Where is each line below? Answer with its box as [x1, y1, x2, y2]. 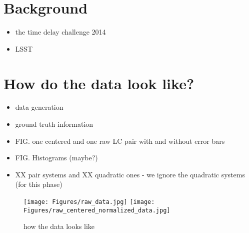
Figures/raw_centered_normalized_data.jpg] [23, 206, 170, 214]
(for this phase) [15, 179, 62, 189]
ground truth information [15, 119, 93, 129]
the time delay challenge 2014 [15, 27, 106, 37]
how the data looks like [23, 221, 95, 231]
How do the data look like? [3, 73, 194, 93]
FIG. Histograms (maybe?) [15, 152, 98, 163]
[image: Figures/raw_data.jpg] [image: [23, 198, 155, 205]
